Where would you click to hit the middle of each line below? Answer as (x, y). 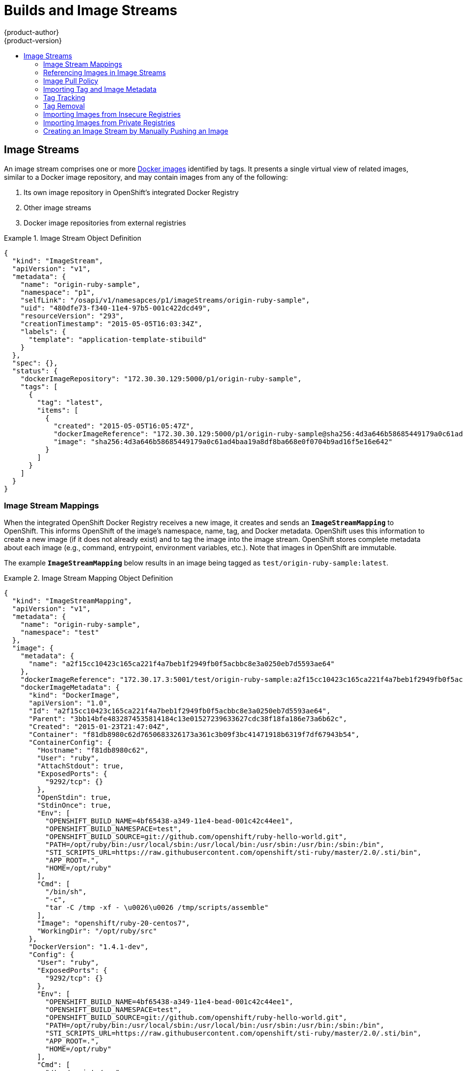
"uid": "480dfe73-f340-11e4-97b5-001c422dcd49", (116, 308)
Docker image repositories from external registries (105, 223)
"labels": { (43, 331)
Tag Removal (64, 106)
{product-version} (33, 40)
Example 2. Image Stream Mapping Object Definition (89, 578)
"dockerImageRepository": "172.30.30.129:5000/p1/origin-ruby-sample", (161, 379)
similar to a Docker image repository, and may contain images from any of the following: (146, 177)
